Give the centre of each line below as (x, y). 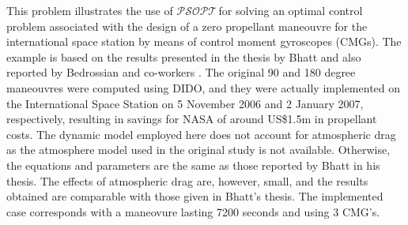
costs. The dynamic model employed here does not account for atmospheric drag (201, 134)
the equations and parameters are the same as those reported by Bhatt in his (193, 165)
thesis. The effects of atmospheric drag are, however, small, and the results (187, 180)
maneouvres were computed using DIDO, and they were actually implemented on (204, 87)
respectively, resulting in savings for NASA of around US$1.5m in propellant (192, 119)
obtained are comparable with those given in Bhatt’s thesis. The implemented (195, 196)
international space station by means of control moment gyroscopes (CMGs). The (204, 41)
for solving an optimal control (291, 10)
